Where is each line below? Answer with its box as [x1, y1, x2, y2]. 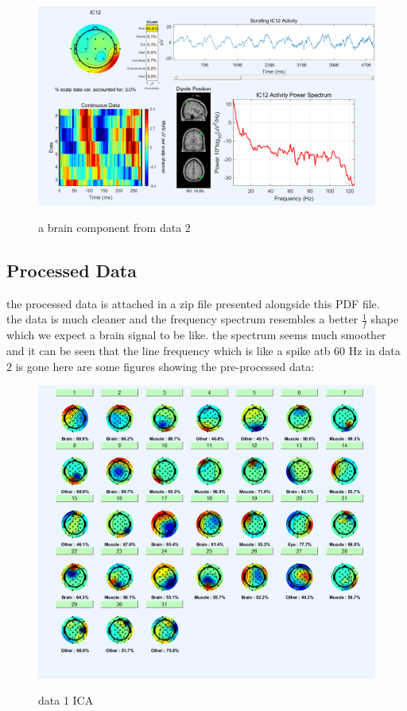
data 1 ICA [38, 692, 94, 709]
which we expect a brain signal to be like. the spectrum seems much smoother [6, 327, 386, 343]
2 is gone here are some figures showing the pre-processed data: [6, 357, 315, 374]
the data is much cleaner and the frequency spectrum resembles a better [6, 311, 359, 327]
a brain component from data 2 [38, 219, 191, 236]
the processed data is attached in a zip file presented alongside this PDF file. [6, 295, 380, 311]
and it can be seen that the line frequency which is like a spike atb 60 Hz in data [6, 342, 401, 358]
